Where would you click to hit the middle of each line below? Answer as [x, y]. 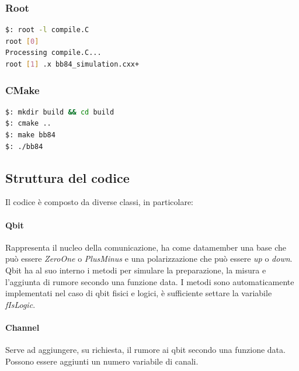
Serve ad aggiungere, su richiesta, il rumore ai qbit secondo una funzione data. [145, 350]
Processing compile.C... [53, 53]
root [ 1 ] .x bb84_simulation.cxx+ [72, 64]
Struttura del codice [67, 177]
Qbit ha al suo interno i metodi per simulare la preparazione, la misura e [136, 270]
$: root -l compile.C [47, 30]
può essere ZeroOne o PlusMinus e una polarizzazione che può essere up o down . [149, 259]
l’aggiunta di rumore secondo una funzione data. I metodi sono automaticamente [150, 281]
